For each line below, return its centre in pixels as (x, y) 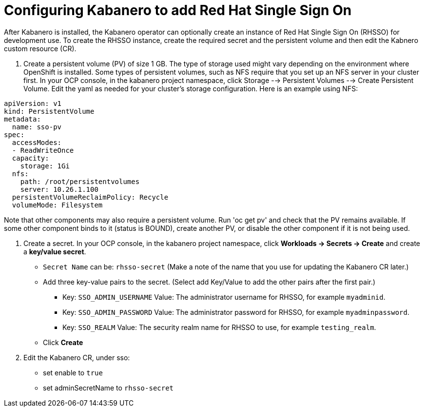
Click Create (63, 342)
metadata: (22, 119)
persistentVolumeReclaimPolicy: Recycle (90, 197)
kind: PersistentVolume (49, 111)
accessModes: (37, 142)
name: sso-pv (37, 127)
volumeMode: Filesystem (57, 205)
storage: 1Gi (45, 166)
